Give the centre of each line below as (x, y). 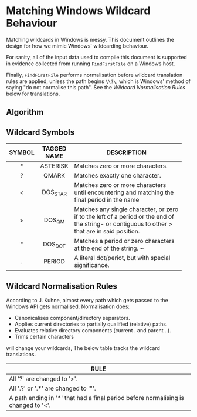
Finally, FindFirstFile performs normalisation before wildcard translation (94, 75)
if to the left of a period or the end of (124, 217)
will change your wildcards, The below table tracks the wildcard (83, 348)
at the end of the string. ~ (109, 248)
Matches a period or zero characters (124, 241)
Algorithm (25, 112)
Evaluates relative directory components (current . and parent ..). (93, 330)
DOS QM (54, 220)
